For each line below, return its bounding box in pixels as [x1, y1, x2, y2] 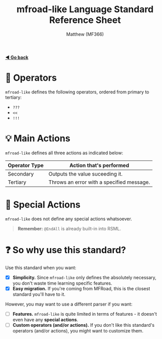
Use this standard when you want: [5, 264, 77, 270]
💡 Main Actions [5, 133, 71, 144]
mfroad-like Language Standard [16, 4, 154, 15]
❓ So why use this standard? [5, 244, 127, 256]
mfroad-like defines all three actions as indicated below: [5, 150, 123, 156]
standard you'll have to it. [12, 291, 66, 297]
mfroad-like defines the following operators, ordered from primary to [5, 89, 149, 95]
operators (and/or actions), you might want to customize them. [12, 327, 144, 333]
